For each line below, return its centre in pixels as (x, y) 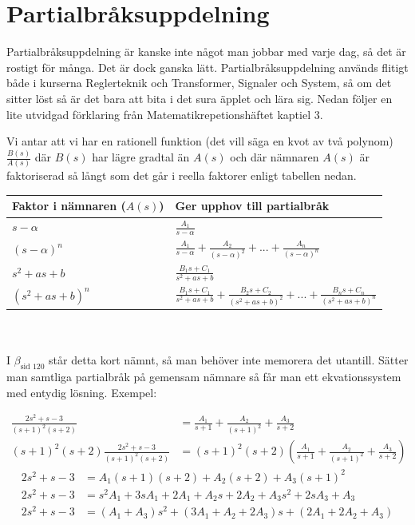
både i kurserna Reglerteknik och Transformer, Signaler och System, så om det (199, 83)
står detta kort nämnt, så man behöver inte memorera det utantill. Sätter (229, 360)
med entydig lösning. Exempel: (82, 392)
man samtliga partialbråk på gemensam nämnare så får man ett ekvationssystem (204, 377)
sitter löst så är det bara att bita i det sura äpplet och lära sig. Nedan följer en (200, 98)
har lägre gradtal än (141, 157)
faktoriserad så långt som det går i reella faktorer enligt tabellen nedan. (182, 175)
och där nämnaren (275, 157)
